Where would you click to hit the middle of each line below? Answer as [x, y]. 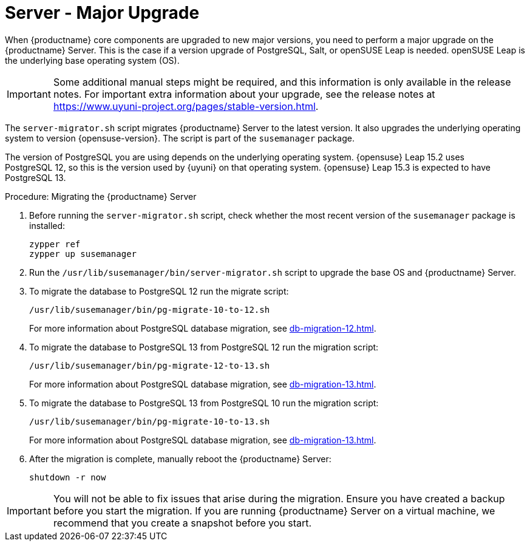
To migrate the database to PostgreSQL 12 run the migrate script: [159, 291]
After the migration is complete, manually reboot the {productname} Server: [180, 459]
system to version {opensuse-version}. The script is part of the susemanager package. [180, 138]
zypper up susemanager [83, 254]
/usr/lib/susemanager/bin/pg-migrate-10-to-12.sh [150, 309]
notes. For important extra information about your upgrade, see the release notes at [244, 94]
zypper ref [55, 244]
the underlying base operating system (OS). [92, 60]
